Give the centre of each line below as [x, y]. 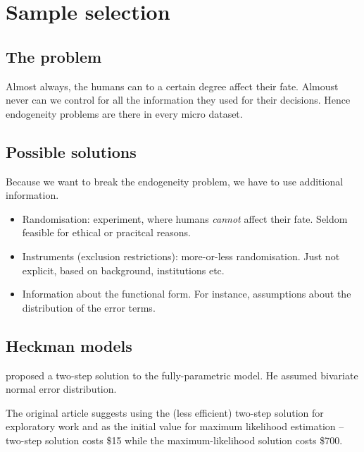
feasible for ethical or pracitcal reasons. [106, 232]
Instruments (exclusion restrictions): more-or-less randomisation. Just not [181, 256]
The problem [54, 56]
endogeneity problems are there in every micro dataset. [124, 113]
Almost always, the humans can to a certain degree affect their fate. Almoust [172, 86]
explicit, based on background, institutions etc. [123, 270]
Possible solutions [71, 151]
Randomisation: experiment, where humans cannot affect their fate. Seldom [185, 218]
